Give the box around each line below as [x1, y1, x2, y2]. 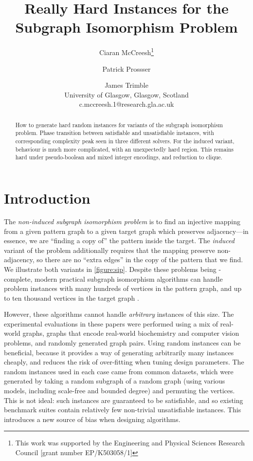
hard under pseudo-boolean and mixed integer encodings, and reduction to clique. [15, 153, 222, 161]
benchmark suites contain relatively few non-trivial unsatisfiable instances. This [4, 404, 241, 415]
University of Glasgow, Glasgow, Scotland [64, 89, 189, 99]
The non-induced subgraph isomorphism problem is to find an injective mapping [4, 216, 240, 226]
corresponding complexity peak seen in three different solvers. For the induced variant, [15, 137, 235, 145]
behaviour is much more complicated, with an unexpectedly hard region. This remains [15, 145, 234, 153]
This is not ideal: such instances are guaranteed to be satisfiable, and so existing [4, 395, 243, 405]
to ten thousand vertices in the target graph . [4, 292, 139, 303]
